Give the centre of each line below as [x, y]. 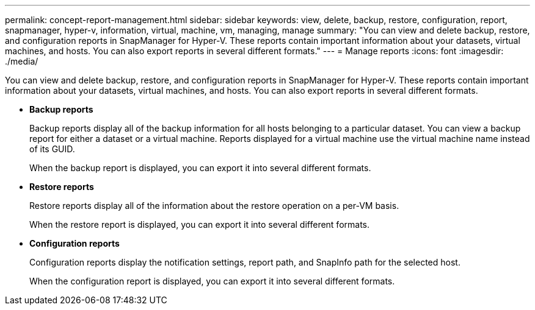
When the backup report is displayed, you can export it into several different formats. [200, 168]
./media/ [22, 61]
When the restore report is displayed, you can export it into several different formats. [200, 224]
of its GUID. [52, 149]
